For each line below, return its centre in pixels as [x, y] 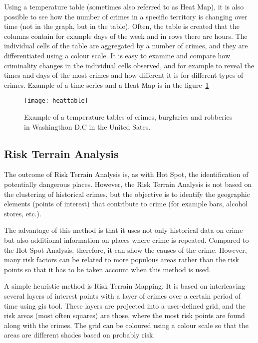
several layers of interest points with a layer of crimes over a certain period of [122, 295]
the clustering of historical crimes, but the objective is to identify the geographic [127, 194]
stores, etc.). [23, 213]
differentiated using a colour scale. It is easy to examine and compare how [117, 55]
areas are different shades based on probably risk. [80, 335]
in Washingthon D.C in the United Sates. [87, 126]
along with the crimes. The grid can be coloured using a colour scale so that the [127, 325]
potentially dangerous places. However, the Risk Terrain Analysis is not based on [128, 184]
